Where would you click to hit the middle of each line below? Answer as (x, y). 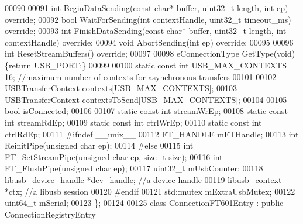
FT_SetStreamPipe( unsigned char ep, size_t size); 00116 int (114, 156)
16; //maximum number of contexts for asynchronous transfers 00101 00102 (141, 76)
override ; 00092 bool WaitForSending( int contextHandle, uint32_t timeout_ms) (148, 19)
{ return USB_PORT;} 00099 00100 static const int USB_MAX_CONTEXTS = (150, 65)
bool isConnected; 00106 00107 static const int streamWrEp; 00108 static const (146, 111)
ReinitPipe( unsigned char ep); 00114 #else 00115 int (99, 145)
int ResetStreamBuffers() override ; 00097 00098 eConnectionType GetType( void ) (150, 54)
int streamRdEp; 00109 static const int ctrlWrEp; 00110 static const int (133, 122)
